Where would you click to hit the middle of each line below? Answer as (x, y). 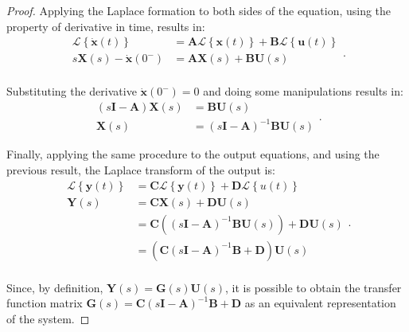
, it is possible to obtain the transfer (314, 287)
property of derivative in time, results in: (106, 26)
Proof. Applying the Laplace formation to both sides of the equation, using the (199, 10)
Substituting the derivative (72, 91)
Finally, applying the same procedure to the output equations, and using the (193, 154)
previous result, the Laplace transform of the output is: (141, 170)
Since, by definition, (55, 287)
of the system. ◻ (48, 318)
